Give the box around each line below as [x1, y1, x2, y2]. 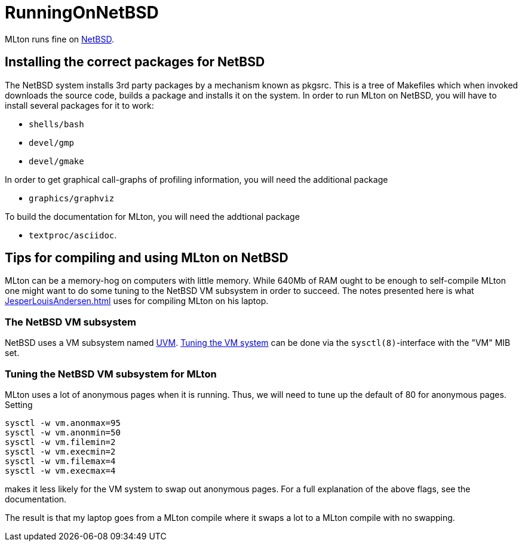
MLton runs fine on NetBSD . [5, 33, 114, 44]
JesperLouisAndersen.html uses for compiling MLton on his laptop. [5, 296, 269, 306]
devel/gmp [29, 137, 74, 148]
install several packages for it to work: [5, 100, 154, 111]
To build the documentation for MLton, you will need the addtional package [5, 211, 300, 222]
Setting [5, 399, 33, 410]
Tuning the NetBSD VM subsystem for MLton [5, 367, 217, 380]
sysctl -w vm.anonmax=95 [5, 418, 121, 428]
